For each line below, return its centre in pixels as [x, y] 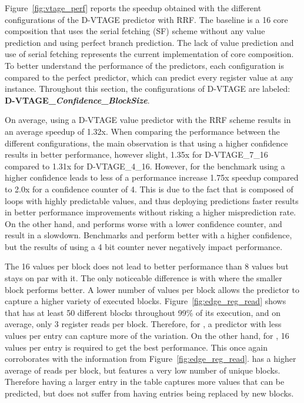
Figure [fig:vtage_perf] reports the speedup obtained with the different [133, 8]
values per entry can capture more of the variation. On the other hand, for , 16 [147, 336]
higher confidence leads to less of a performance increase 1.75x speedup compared [152, 177]
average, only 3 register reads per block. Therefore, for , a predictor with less [143, 324]
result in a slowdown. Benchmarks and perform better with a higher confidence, [148, 235]
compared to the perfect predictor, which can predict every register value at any [149, 77]
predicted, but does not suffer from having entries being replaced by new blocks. [149, 393]
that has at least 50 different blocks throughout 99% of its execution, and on [143, 312]
